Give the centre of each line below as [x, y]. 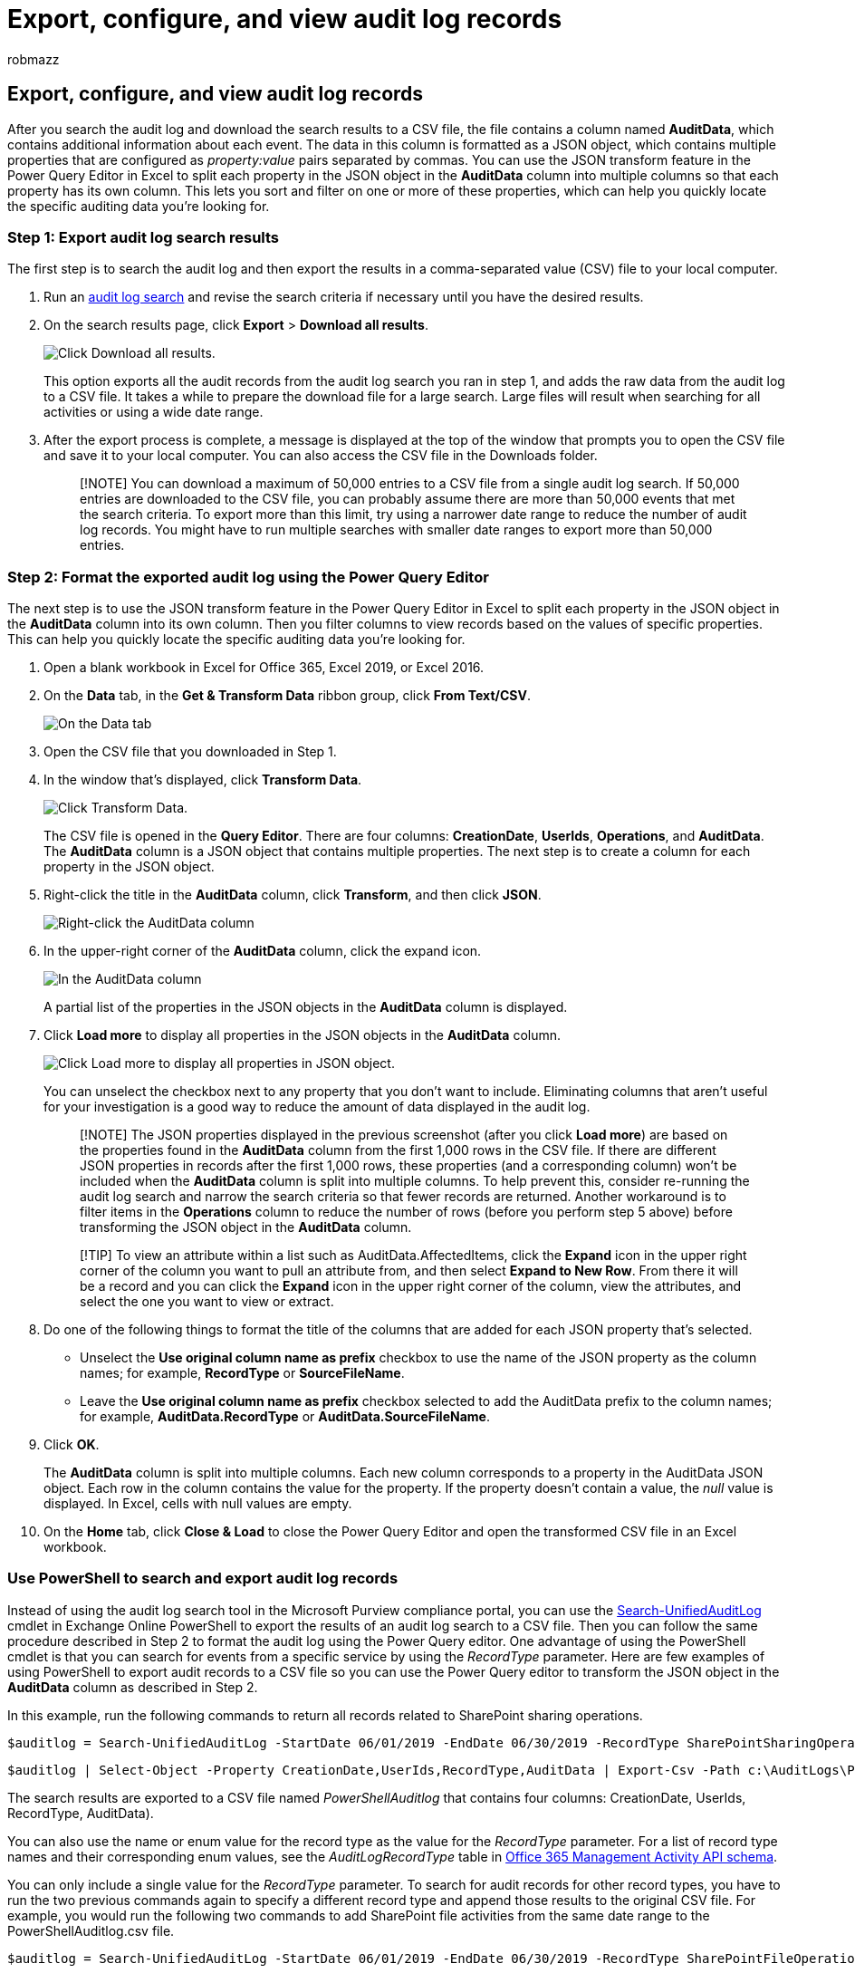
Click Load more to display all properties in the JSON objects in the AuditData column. [303, 1035]
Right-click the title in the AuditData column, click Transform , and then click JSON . [293, 895]
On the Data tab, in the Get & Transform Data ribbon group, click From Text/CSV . [288, 696]
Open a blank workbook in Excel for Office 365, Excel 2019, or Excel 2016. [264, 668]
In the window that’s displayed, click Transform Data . [203, 780]
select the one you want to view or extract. [207, 1302]
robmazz [34, 59]
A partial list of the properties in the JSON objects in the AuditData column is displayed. [306, 1007]
